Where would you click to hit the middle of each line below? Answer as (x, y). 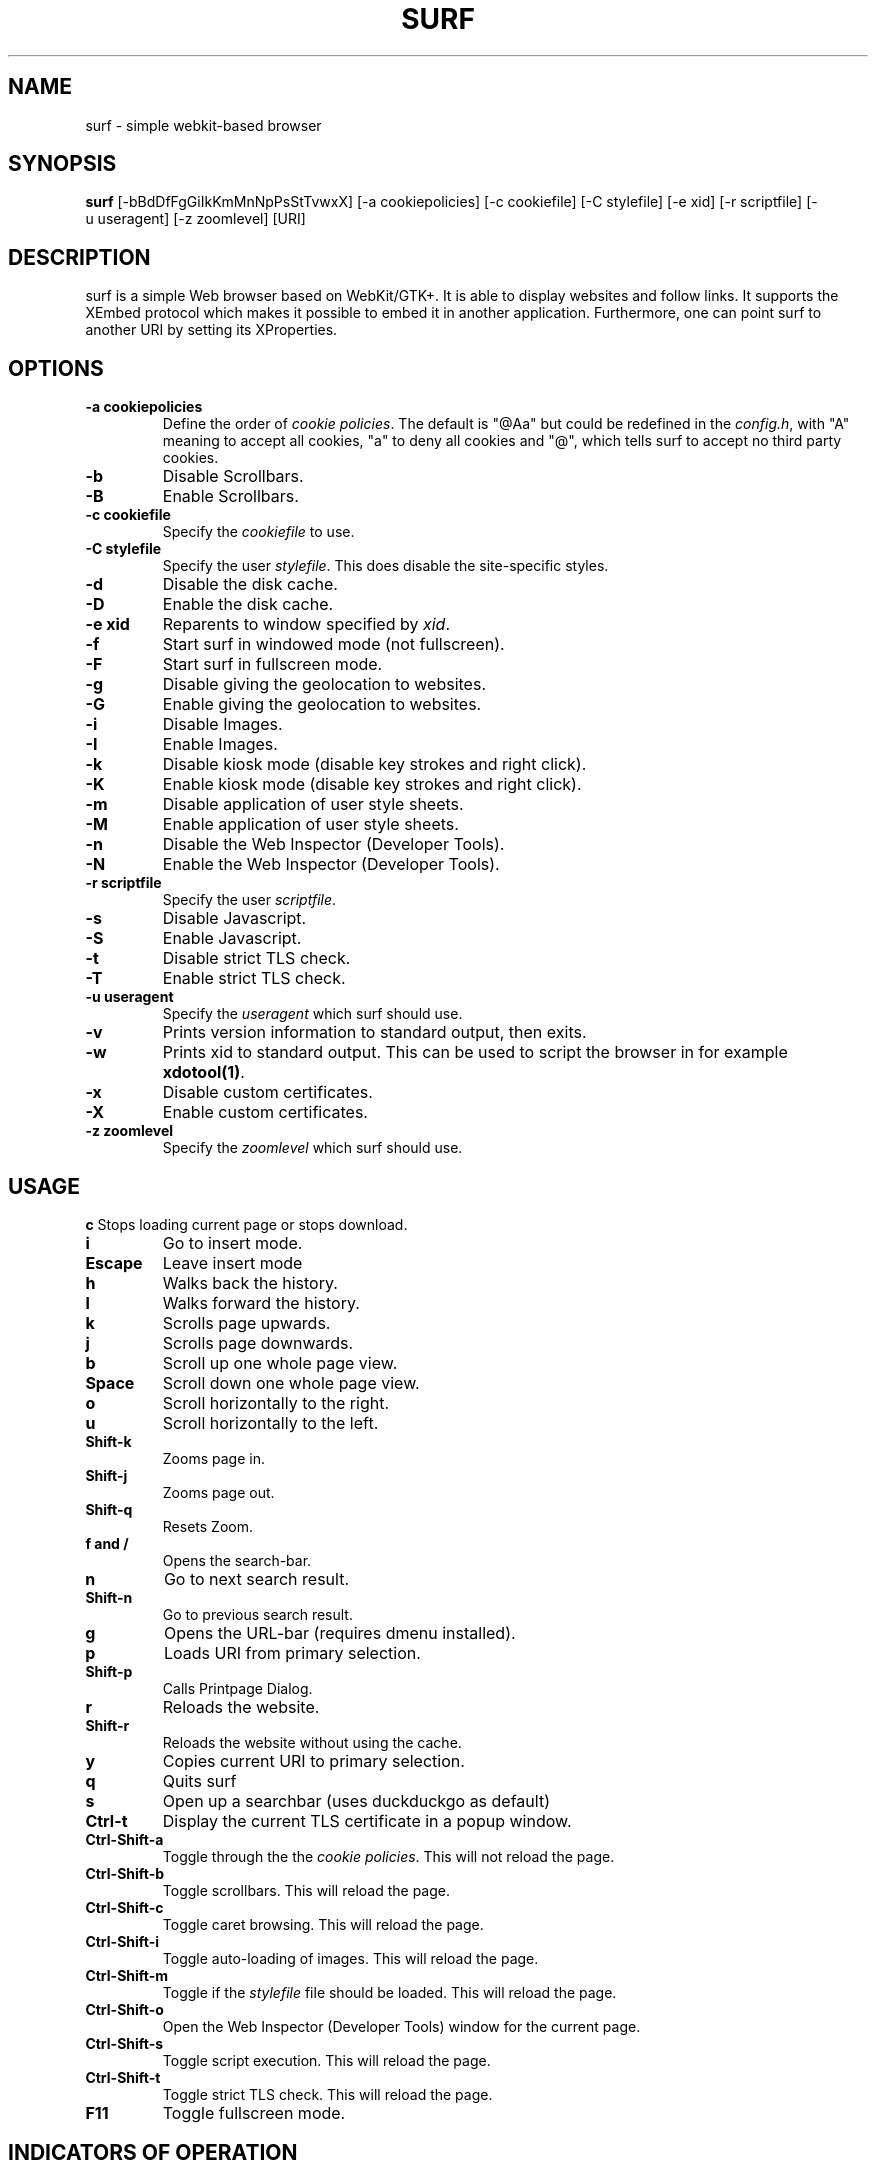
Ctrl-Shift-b (125, 1873)
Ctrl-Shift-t (123, 2077)
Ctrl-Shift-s (124, 2043)
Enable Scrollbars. (230, 496)
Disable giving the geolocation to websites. (324, 684)
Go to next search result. (256, 1578)
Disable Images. (222, 724)
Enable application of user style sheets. (310, 824)
